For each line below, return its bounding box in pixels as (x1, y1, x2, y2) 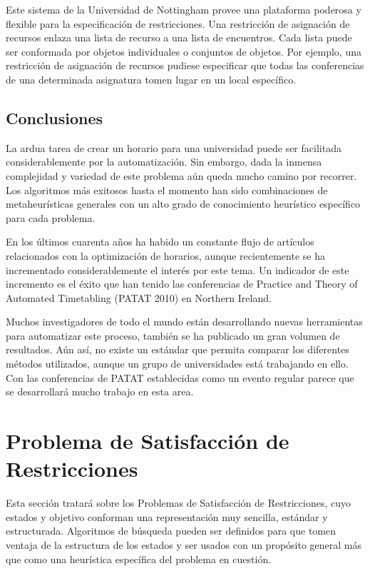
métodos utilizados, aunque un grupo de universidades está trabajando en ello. (6, 356, 349, 371)
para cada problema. (6, 210, 96, 225)
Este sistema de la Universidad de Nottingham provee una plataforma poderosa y (6, 2, 361, 16)
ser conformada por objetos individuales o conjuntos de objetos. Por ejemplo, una (6, 44, 361, 59)
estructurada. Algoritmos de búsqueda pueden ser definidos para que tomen (6, 523, 336, 538)
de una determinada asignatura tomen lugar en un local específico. (6, 71, 297, 86)
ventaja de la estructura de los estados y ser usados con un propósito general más (6, 537, 362, 552)
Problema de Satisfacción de (6, 426, 289, 455)
